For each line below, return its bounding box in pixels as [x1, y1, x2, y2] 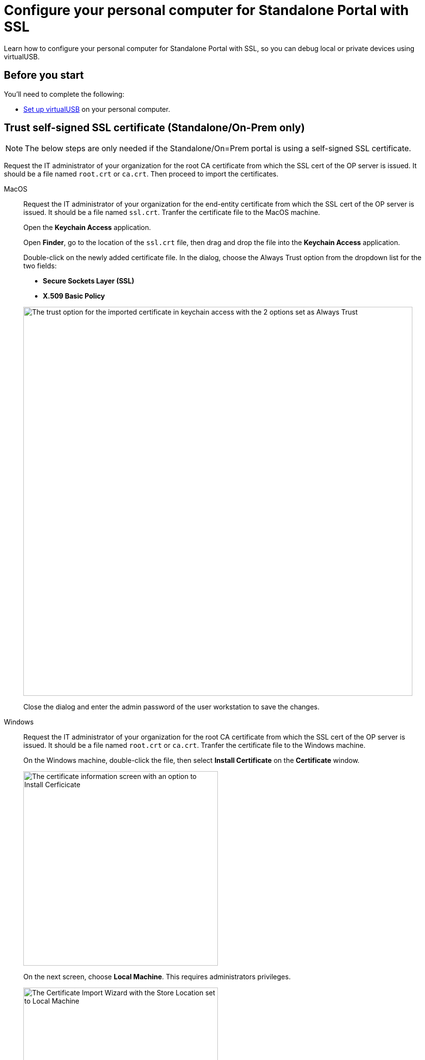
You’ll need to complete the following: [4, 89, 124, 98]
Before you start [4, 69, 84, 82]
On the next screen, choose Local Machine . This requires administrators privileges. [23, 972, 291, 981]
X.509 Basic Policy [43, 292, 105, 300]
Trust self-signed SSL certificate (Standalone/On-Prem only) [4, 122, 305, 134]
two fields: [23, 262, 57, 270]
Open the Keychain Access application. [23, 223, 151, 232]
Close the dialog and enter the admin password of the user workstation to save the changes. [23, 703, 320, 711]
